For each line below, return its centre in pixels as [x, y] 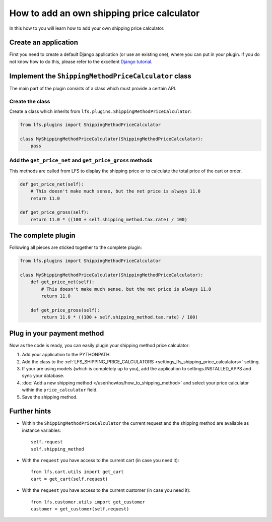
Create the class [30, 101]
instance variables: [42, 430]
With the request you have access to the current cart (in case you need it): [100, 461]
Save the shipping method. [50, 397]
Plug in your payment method [57, 333]
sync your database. [43, 376]
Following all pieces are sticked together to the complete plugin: [76, 247]
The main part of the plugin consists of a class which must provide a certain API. [93, 88]
